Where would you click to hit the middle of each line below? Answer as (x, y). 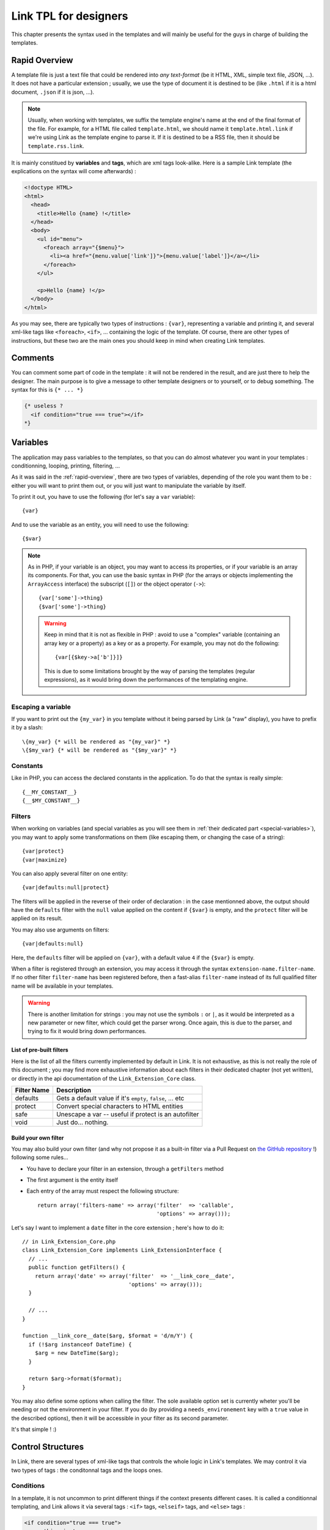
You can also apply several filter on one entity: (70, 873)
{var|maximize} (45, 860)
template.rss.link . (56, 146)
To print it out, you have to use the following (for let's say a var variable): (103, 497)
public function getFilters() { (77, 1267)
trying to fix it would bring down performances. (87, 1031)
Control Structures (48, 1447)
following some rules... (40, 1157)
